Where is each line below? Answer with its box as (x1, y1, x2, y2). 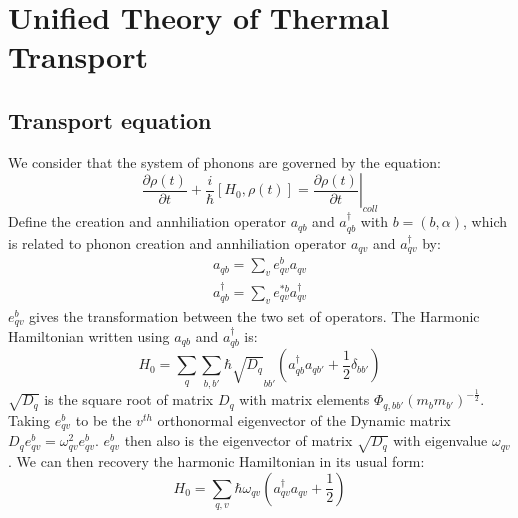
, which (463, 211, 507, 232)
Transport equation (8, 104, 212, 135)
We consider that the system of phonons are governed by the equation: (8, 151, 441, 172)
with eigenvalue (393, 430, 488, 451)
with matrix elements (239, 389, 370, 410)
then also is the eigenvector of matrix (124, 430, 353, 451)
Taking (8, 409, 51, 430)
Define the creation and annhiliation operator (8, 211, 287, 232)
